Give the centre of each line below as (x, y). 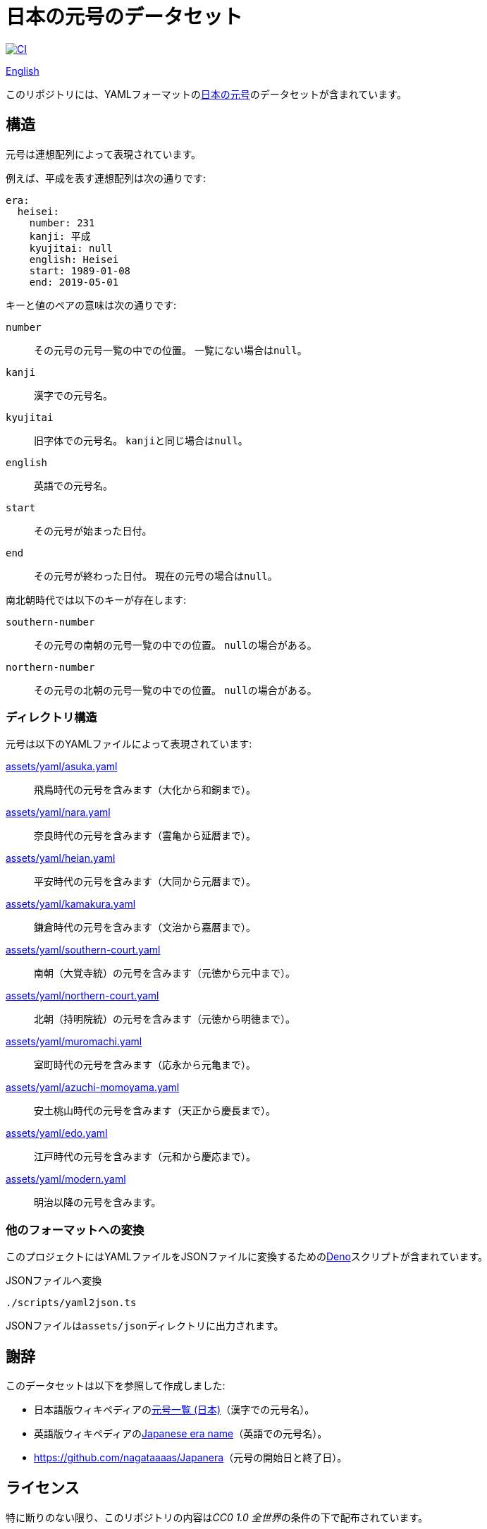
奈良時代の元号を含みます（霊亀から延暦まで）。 (145, 836)
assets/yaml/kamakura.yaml (71, 904)
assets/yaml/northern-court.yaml (82, 996)
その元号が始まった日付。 (93, 530)
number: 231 (62, 223)
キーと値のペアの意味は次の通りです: (91, 305)
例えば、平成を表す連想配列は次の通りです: (106, 178)
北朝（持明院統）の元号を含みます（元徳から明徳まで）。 (165, 1019)
